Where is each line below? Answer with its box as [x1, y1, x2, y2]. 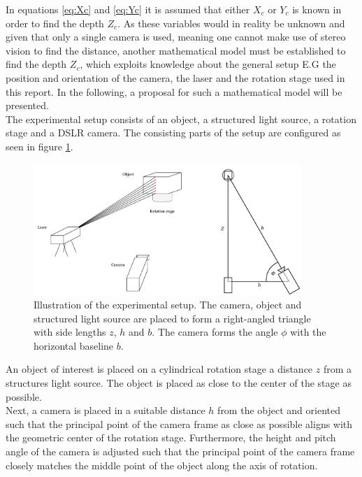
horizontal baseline [34, 338, 114, 353]
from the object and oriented [217, 403, 340, 418]
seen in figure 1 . [6, 138, 73, 153]
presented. [6, 98, 49, 113]
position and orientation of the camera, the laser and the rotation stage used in [6, 70, 345, 85]
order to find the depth [6, 15, 104, 30]
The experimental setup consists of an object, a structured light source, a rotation [6, 111, 356, 126]
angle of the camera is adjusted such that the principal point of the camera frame [6, 444, 355, 459]
